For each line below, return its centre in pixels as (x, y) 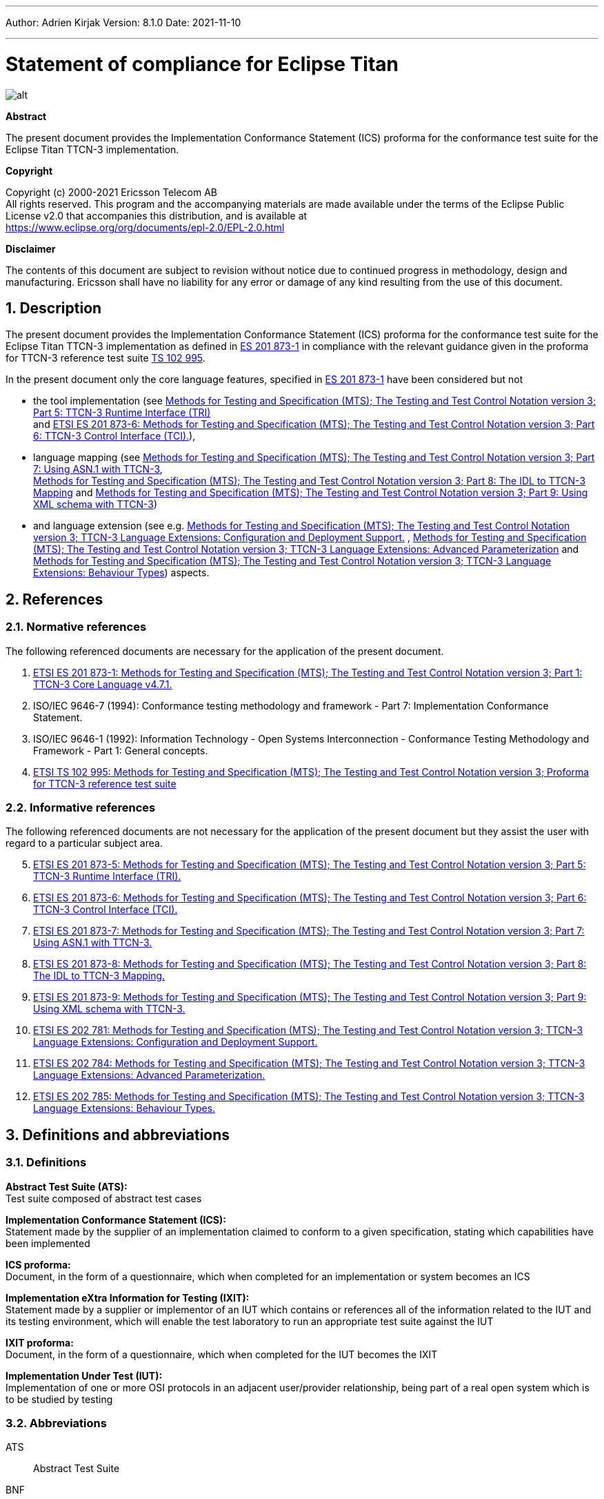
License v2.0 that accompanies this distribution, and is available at (157, 215)
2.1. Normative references (76, 627)
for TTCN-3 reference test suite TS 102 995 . (105, 358)
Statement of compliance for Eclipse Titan (202, 64)
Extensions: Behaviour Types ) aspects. (121, 573)
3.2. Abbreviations (56, 1423)
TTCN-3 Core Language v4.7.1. (103, 684)
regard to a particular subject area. (84, 843)
